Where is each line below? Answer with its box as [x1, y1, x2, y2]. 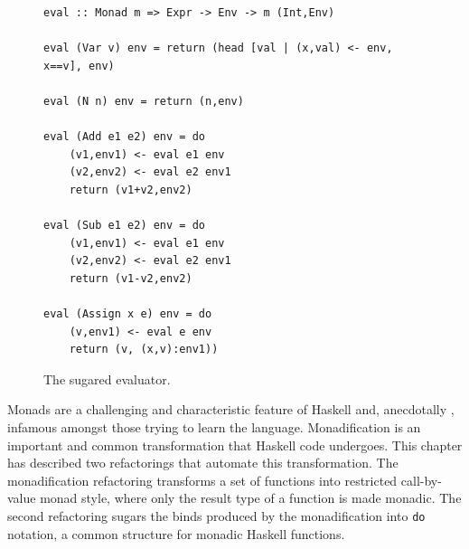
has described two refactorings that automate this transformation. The [7, 453, 399, 472]
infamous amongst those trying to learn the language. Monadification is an [7, 418, 421, 437]
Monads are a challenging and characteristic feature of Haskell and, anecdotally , [7, 400, 455, 419]
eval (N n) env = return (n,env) [43, 94, 244, 108]
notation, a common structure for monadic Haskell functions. [7, 524, 345, 543]
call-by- [400, 470, 442, 489]
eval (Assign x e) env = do [43, 308, 212, 321]
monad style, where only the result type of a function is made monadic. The [40, 488, 462, 507]
